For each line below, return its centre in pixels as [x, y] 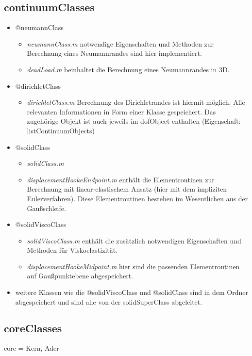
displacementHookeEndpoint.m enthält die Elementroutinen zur [121, 179]
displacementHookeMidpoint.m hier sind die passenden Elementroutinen [133, 266]
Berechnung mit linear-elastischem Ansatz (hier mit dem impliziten [127, 189]
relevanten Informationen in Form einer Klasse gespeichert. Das [121, 111]
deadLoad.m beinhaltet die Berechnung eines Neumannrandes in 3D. [128, 69]
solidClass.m [45, 163]
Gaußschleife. [46, 208]
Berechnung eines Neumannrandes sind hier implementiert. [114, 53]
